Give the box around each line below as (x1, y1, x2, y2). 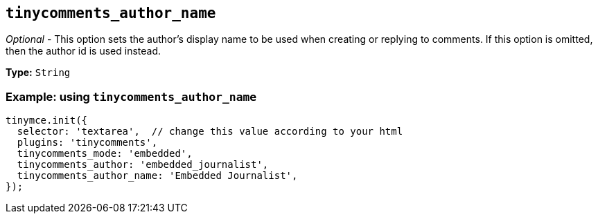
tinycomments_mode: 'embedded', (17, 148, 193, 160)
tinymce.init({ (6, 115, 88, 126)
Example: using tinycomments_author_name (6, 89, 257, 104)
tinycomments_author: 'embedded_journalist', (17, 159, 269, 171)
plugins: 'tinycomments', (17, 137, 158, 149)
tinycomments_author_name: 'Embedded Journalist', (17, 170, 298, 182)
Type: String (6, 66, 71, 79)
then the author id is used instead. (6, 45, 161, 57)
